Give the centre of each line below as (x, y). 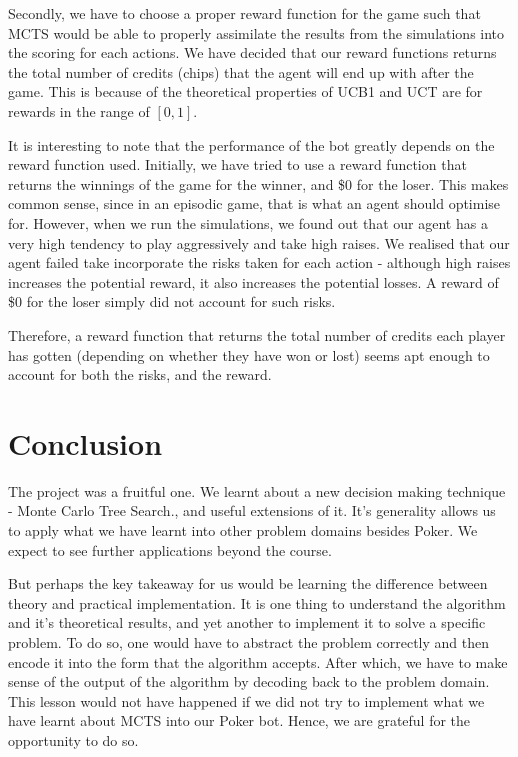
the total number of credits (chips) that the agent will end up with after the (241, 71)
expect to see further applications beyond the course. (170, 549)
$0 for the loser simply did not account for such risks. (172, 301)
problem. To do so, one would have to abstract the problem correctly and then (249, 641)
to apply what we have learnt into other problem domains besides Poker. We (243, 530)
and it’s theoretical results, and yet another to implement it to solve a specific (247, 622)
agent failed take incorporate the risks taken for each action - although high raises (259, 262)
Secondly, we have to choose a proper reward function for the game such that (244, 13)
